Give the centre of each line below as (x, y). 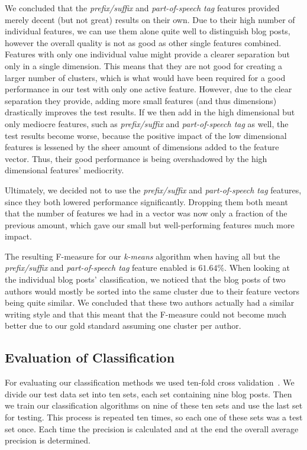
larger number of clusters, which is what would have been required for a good (145, 77)
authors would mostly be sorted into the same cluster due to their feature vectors (152, 291)
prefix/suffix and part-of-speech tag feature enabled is (100, 268)
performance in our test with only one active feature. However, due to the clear (148, 89)
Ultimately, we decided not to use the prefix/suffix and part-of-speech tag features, (153, 190)
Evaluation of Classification (90, 357)
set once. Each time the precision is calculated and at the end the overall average (152, 428)
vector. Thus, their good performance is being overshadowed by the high (136, 158)
